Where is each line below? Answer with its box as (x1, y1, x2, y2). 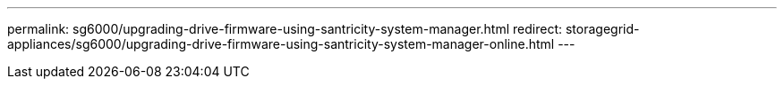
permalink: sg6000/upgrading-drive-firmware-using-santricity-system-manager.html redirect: (7, 21, 562, 36)
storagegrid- (565, 21, 640, 36)
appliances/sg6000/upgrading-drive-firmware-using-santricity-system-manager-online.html (7, 36, 555, 51)
